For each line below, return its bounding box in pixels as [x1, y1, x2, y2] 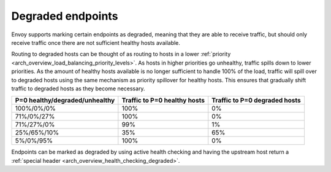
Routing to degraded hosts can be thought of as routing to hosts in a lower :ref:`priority [11, 50, 231, 58]
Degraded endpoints [11, 9, 118, 23]
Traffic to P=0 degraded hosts [211, 96, 302, 104]
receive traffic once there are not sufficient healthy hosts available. [11, 39, 181, 46]
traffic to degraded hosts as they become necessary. [11, 85, 145, 92]
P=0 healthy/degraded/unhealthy [15, 96, 115, 104]
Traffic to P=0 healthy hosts [121, 96, 205, 104]
